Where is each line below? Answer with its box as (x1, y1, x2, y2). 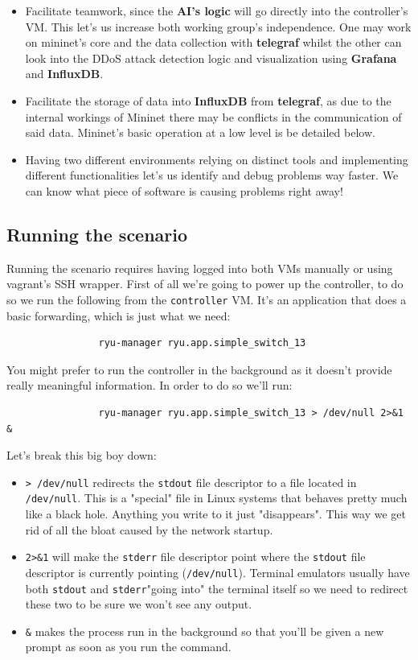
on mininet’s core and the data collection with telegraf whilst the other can (25, 34, 402, 51)
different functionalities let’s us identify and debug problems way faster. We (25, 167, 399, 184)
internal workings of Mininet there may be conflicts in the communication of (25, 108, 402, 125)
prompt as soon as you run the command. (25, 638, 232, 655)
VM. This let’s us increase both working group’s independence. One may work (25, 18, 412, 35)
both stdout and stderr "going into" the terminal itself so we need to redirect (25, 580, 408, 596)
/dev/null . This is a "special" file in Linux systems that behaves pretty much (25, 489, 408, 506)
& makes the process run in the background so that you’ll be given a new (25, 622, 384, 639)
